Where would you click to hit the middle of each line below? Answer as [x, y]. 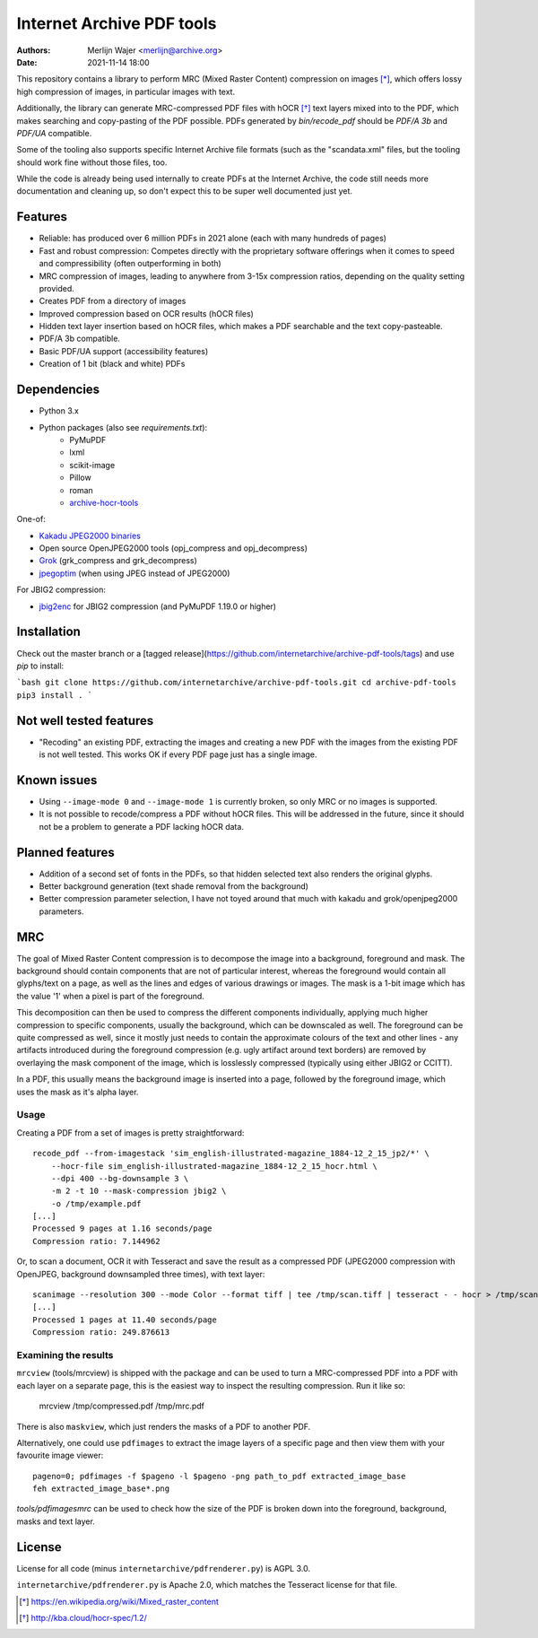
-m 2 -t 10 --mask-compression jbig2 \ [139, 1191]
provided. [57, 288]
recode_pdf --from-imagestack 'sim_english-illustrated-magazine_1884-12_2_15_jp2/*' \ [231, 1154]
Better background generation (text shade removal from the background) [174, 886]
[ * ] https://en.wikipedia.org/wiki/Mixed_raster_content [119, 1601]
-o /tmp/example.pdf [96, 1203]
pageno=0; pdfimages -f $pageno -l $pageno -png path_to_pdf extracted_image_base [219, 1476]
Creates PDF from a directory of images [113, 301]
